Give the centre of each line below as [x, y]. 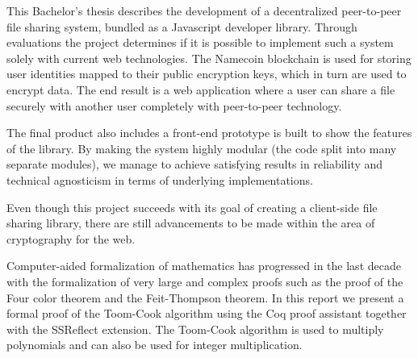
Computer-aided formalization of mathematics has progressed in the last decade [204, 266]
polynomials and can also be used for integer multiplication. [155, 345]
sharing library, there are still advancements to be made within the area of [191, 223]
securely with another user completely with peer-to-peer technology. [174, 105]
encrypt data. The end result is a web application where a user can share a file [201, 89]
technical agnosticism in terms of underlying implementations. [160, 179]
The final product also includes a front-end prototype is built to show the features [209, 133]
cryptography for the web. [71, 238]
